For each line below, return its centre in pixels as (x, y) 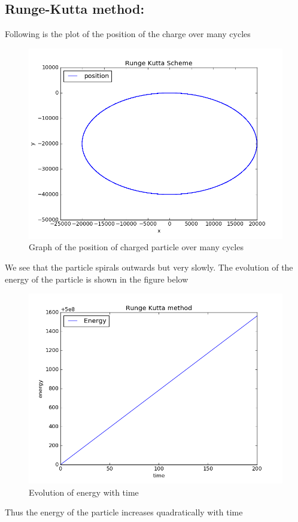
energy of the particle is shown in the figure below (97, 279)
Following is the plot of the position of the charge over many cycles (128, 34)
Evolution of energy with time (84, 492)
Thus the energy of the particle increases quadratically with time (124, 512)
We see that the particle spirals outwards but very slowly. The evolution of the (149, 267)
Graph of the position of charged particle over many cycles (136, 247)
